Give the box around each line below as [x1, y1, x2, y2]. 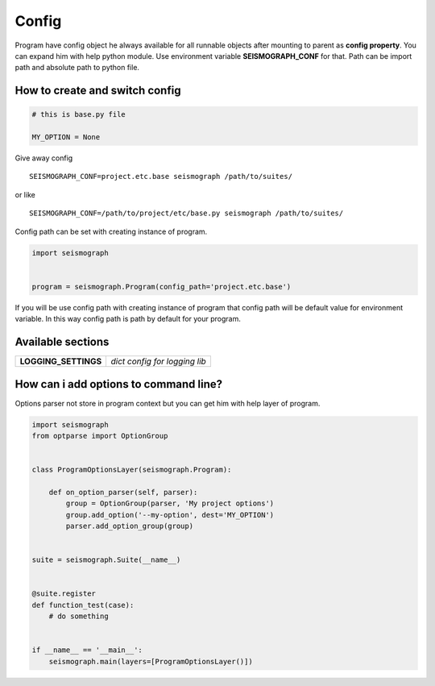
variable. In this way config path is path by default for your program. [14, 314, 242, 324]
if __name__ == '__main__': [31, 646, 143, 655]
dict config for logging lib [110, 355, 207, 367]
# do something [48, 612, 109, 621]
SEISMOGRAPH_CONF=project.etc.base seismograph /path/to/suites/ [29, 172, 293, 181]
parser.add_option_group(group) [65, 522, 193, 531]
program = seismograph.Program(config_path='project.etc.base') [31, 282, 292, 291]
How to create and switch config [14, 84, 181, 98]
